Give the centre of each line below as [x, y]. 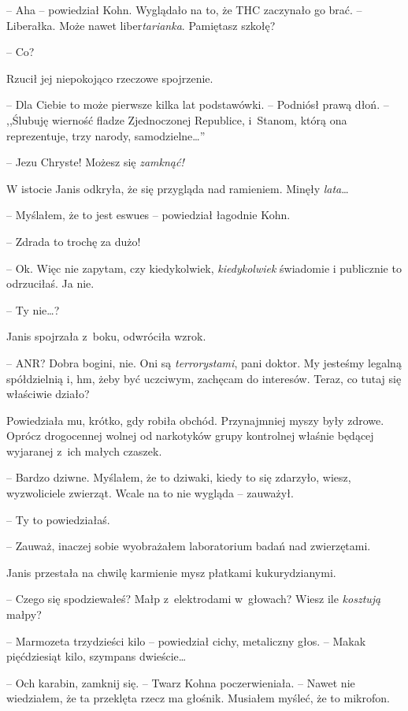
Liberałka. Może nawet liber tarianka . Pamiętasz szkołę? [141, 25]
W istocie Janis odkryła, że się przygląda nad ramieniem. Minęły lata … [178, 188]
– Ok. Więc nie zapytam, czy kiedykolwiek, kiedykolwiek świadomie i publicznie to [204, 268]
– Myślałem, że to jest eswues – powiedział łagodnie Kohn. [148, 215]
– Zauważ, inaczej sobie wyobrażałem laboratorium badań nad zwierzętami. [189, 546]
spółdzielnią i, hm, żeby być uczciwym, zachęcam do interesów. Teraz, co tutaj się [204, 378]
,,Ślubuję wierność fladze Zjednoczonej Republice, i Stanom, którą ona [177, 119]
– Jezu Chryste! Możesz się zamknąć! [95, 162]
